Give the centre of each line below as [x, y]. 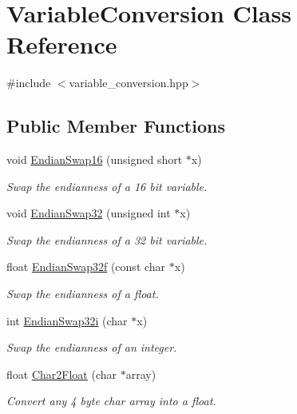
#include [29, 83]
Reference [62, 44]
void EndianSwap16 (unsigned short [95, 159]
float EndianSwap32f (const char [86, 267]
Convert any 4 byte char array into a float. [111, 401]
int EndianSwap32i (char [67, 320]
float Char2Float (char [61, 374]
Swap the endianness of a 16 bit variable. [107, 186]
